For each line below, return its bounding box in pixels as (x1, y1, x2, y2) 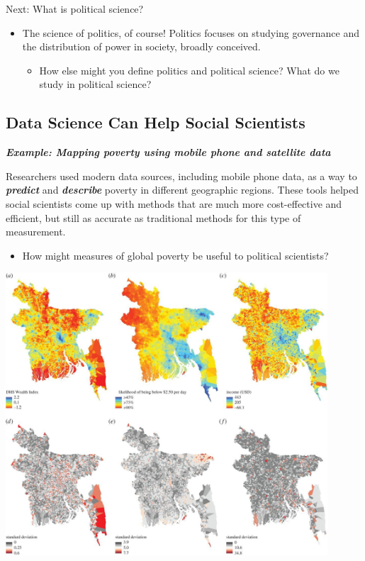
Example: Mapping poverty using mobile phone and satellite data (6, 145, 331, 160)
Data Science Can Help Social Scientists (6, 111, 305, 133)
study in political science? (39, 77, 152, 91)
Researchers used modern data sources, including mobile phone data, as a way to (6, 168, 357, 183)
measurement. (6, 224, 66, 239)
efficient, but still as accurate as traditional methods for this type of (6, 210, 301, 225)
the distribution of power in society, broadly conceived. (22, 39, 261, 54)
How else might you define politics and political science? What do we (39, 62, 339, 77)
